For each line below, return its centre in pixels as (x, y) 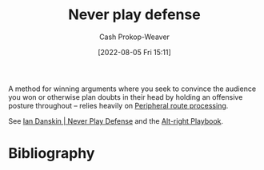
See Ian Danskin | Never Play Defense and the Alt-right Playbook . (116, 121)
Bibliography (52, 154)
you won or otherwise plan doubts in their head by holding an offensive (126, 97)
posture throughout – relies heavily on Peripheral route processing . (118, 105)
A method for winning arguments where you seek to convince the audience (132, 89)
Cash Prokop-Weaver (134, 37)
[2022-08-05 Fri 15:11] (134, 52)
